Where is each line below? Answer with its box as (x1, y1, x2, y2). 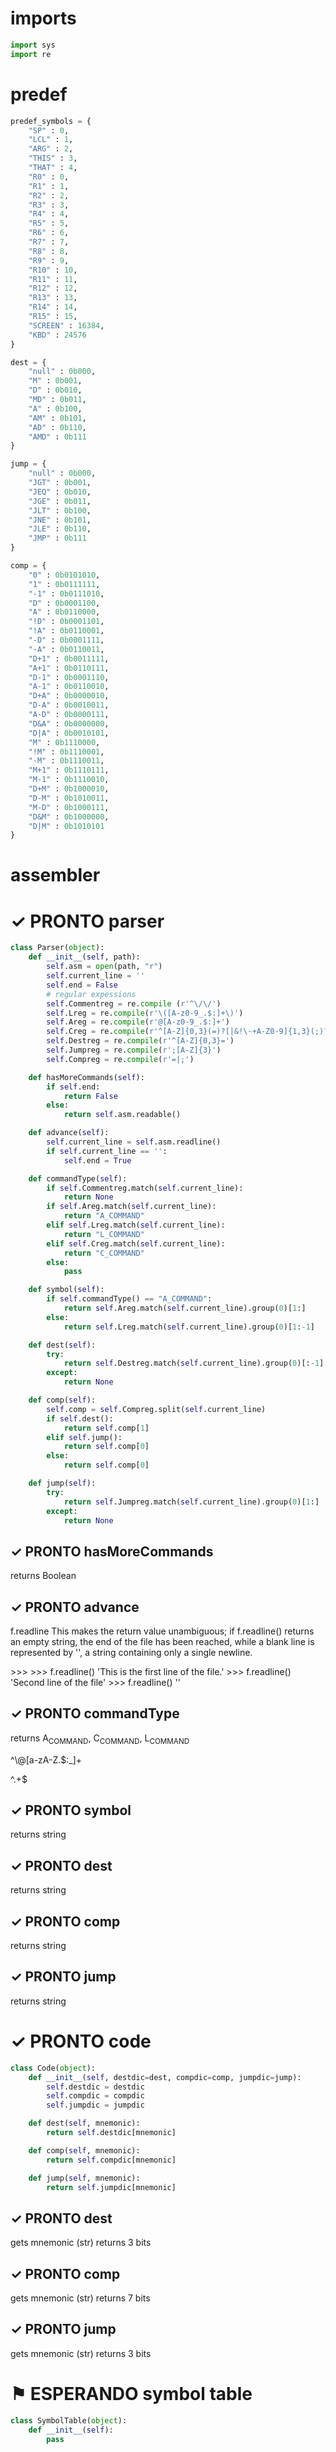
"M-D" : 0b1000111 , (28, 802, 110, 812)
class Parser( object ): (10, 943, 105, 953)
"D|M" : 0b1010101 (28, 821, 105, 831)
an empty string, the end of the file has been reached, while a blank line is (10, 1636, 315, 1647)
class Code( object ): (10, 2063, 97, 2073)
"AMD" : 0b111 (28, 432, 87, 442)
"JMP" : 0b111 (28, 533, 87, 544)
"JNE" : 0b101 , (28, 515, 92, 525)
